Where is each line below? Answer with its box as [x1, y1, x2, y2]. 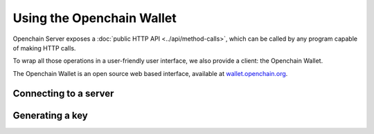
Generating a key [12, 109, 88, 121]
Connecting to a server [12, 87, 114, 99]
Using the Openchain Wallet [12, 10, 177, 26]
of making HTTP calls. [12, 44, 76, 52]
